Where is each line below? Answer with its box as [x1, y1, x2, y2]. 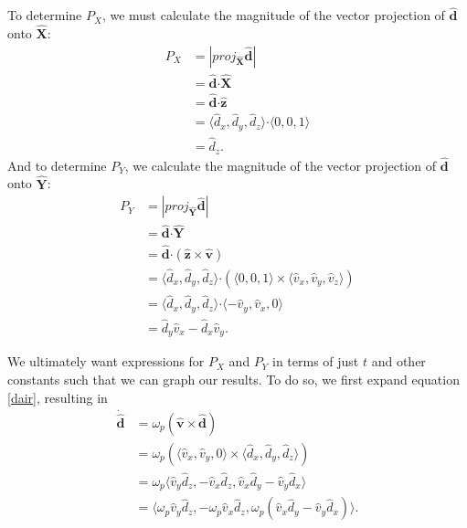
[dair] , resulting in [7, 387, 108, 407]
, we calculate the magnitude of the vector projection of [124, 155, 437, 174]
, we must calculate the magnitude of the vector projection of [101, 5, 445, 25]
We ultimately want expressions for [7, 352, 205, 371]
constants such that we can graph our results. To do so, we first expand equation [7, 369, 460, 388]
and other [371, 352, 426, 371]
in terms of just [271, 352, 359, 371]
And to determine [7, 155, 107, 174]
